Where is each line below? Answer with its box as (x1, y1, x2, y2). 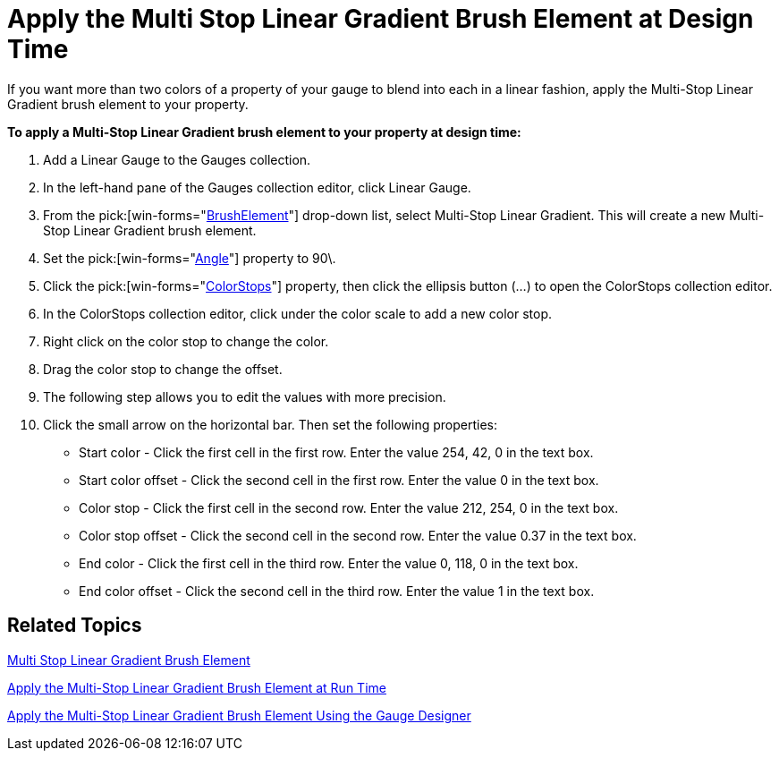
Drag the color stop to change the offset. (43, 361, 283, 377)
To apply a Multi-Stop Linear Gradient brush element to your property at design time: (7, 123, 521, 140)
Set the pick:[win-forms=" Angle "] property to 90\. (43, 250, 336, 266)
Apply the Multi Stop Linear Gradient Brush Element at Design (7, 4, 754, 34)
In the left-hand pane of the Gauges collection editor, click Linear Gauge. (43, 179, 471, 195)
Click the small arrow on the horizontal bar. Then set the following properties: (43, 416, 497, 432)
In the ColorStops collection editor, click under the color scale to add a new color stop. (43, 305, 552, 321)
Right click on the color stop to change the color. (43, 333, 329, 349)
